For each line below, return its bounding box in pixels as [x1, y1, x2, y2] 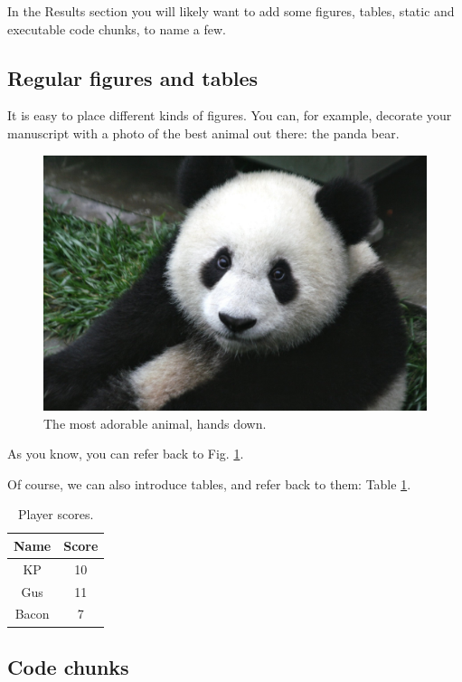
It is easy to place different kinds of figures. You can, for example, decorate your [7, 106, 452, 125]
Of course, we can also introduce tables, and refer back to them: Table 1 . [7, 474, 411, 493]
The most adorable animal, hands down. [43, 413, 267, 432]
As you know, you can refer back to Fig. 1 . [7, 444, 244, 463]
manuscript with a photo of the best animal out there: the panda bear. [7, 123, 400, 142]
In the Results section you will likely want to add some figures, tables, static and [7, 2, 455, 20]
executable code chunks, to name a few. [7, 19, 226, 38]
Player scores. [18, 505, 94, 524]
